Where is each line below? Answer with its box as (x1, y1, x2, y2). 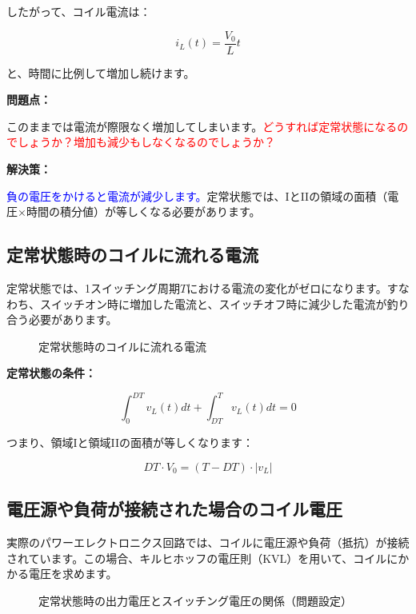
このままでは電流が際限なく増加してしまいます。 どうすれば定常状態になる (6, 118, 398, 134)
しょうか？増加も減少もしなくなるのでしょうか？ (17, 134, 275, 150)
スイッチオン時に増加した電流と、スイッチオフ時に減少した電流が (39, 295, 387, 312)
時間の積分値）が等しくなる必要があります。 (26, 203, 261, 220)
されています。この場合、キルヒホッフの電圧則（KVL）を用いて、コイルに (6, 549, 398, 566)
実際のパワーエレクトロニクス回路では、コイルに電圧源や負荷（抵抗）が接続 (6, 534, 410, 551)
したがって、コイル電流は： (6, 3, 151, 19)
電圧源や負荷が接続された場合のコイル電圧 (6, 496, 342, 521)
